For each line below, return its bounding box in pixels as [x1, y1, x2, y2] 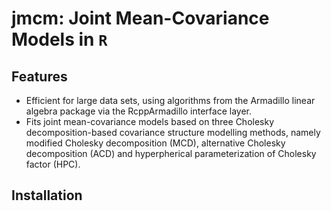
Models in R [11, 28, 108, 51]
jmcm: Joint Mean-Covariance [11, 7, 270, 30]
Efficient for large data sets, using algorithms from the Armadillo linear [25, 95, 316, 106]
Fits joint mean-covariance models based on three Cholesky [25, 116, 275, 127]
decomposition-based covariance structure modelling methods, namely [25, 127, 321, 138]
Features [11, 68, 68, 85]
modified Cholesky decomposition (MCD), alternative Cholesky [25, 137, 286, 149]
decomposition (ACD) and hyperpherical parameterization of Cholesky [25, 148, 317, 159]
